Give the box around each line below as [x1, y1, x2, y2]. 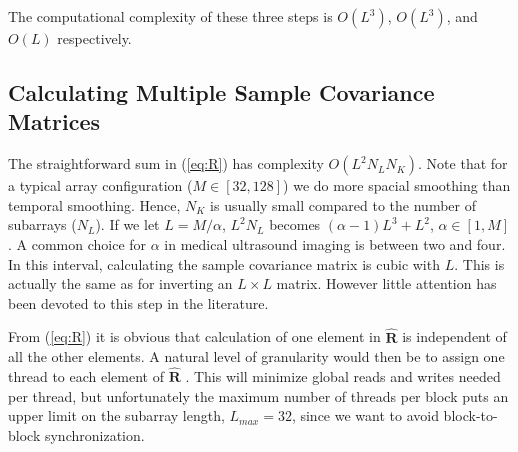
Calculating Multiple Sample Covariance [8, 76, 435, 107]
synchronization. [44, 424, 145, 445]
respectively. [57, 28, 132, 48]
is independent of [402, 326, 507, 347]
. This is [454, 253, 505, 274]
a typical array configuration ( [8, 175, 193, 196]
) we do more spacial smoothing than [283, 175, 511, 196]
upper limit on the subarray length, [8, 405, 225, 426]
